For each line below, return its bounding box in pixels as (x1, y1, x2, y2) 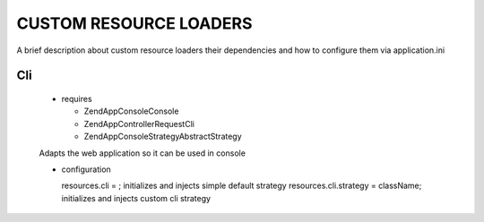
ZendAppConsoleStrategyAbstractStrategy (83, 131, 242, 142)
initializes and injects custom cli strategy (61, 192, 211, 203)
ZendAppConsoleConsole (83, 106, 179, 116)
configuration (61, 164, 111, 175)
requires (61, 93, 93, 104)
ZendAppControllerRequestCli (83, 118, 194, 129)
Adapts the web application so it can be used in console (39, 148, 246, 158)
